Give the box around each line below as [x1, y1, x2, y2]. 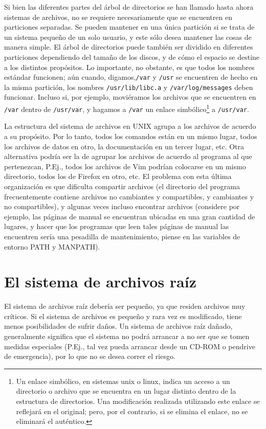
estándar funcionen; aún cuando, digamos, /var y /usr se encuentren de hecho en [4, 72, 258, 82]
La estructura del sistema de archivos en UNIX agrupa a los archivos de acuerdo [4, 121, 256, 131]
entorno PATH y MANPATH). [4, 241, 100, 252]
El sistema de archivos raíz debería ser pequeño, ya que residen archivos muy [4, 301, 246, 311]
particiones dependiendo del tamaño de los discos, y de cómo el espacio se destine [4, 51, 260, 62]
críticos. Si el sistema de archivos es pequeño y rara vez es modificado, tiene [4, 310, 242, 321]
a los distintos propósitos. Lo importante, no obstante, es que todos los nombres [4, 61, 255, 72]
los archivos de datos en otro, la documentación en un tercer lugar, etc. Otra [4, 141, 245, 151]
